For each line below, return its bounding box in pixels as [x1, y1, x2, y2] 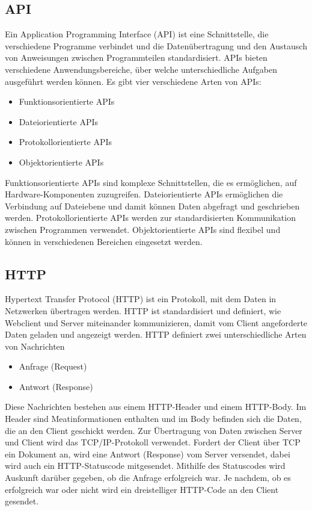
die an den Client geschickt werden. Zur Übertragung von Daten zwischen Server [5, 424, 302, 436]
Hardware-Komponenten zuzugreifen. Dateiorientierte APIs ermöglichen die [5, 188, 283, 200]
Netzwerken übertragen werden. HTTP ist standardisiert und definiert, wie [5, 304, 281, 317]
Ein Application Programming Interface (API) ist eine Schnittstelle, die [5, 28, 269, 40]
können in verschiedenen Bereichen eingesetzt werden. [5, 235, 203, 247]
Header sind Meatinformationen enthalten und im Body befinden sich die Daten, [5, 412, 302, 425]
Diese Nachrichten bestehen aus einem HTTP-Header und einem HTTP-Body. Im [5, 400, 307, 413]
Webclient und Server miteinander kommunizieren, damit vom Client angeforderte [5, 316, 308, 329]
